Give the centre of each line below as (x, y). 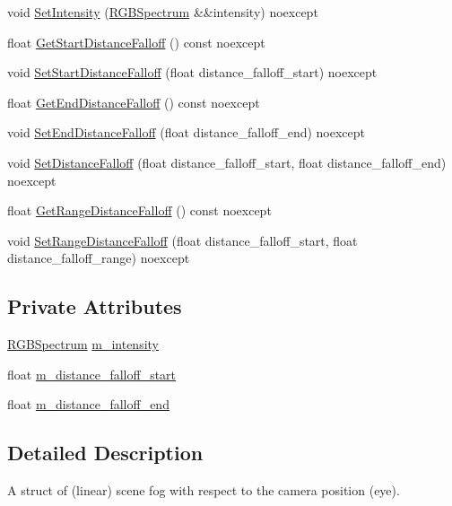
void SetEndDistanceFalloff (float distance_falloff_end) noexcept (187, 132)
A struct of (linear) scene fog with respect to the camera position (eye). (204, 490)
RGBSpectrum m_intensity (83, 344)
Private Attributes (95, 306)
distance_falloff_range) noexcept (99, 258)
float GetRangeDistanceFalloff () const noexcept (139, 210)
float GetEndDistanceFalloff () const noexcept (134, 102)
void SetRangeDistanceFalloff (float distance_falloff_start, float (183, 240)
